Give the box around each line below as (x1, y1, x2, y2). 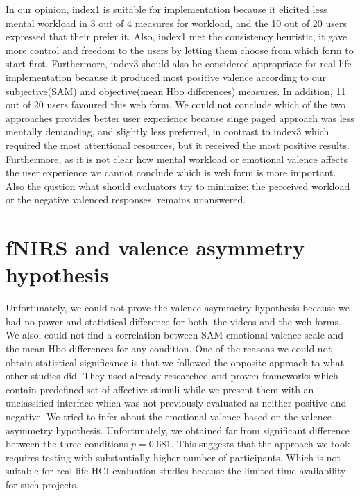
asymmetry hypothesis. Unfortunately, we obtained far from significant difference (6, 422, 350, 437)
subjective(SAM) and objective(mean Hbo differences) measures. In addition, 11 (6, 83, 346, 98)
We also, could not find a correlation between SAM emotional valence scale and (6, 327, 344, 342)
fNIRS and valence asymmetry (6, 233, 305, 262)
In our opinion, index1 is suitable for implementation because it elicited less (6, 2, 327, 16)
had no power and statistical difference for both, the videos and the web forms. (6, 314, 341, 328)
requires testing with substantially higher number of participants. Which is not (6, 450, 341, 464)
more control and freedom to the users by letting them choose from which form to (6, 42, 354, 57)
